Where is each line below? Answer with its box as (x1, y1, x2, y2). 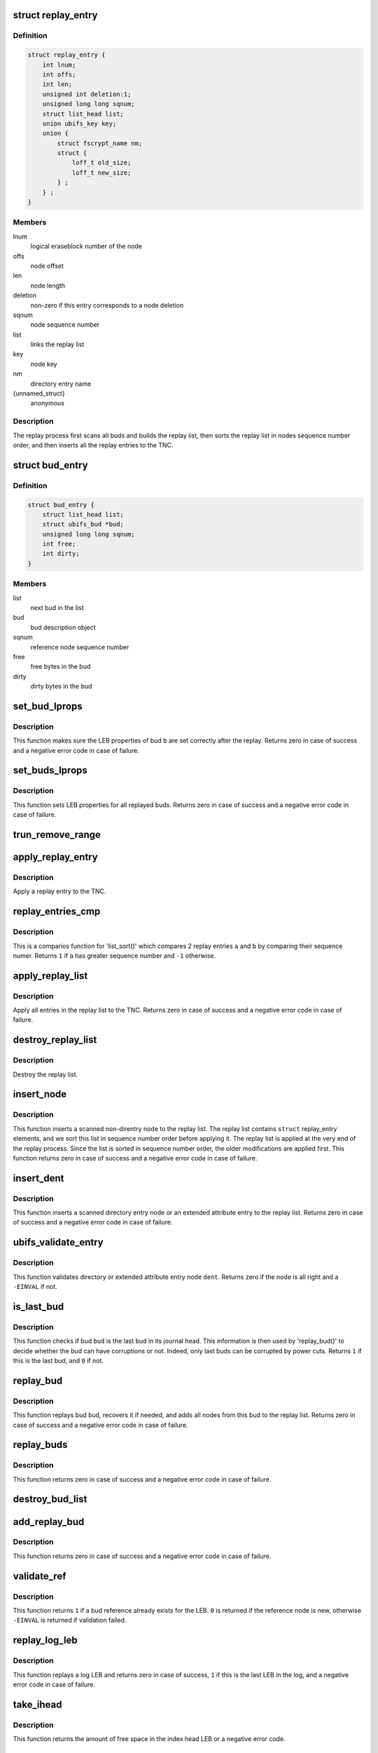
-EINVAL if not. (13, 1282, 57, 1291)
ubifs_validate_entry (13, 1236, 104, 1248)
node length (30, 281, 66, 290)
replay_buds (13, 1439, 68, 1451)
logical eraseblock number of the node (30, 242, 143, 250)
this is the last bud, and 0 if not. (13, 1356, 104, 1365)
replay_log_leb (13, 1634, 78, 1646)
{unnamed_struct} (13, 389, 66, 398)
